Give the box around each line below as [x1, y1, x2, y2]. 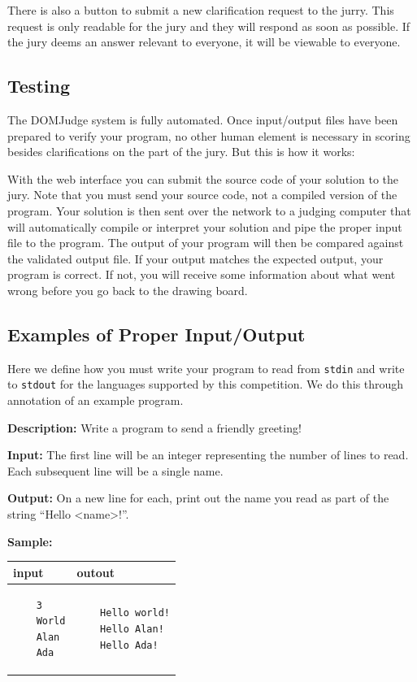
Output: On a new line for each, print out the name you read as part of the [7, 489, 389, 506]
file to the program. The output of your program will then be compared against [7, 234, 404, 251]
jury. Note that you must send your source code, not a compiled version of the [7, 186, 397, 203]
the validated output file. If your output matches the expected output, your [7, 250, 384, 267]
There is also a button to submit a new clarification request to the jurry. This [7, 2, 394, 18]
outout [76, 563, 115, 580]
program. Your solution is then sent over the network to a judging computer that [7, 202, 411, 219]
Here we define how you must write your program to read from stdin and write [7, 359, 405, 376]
